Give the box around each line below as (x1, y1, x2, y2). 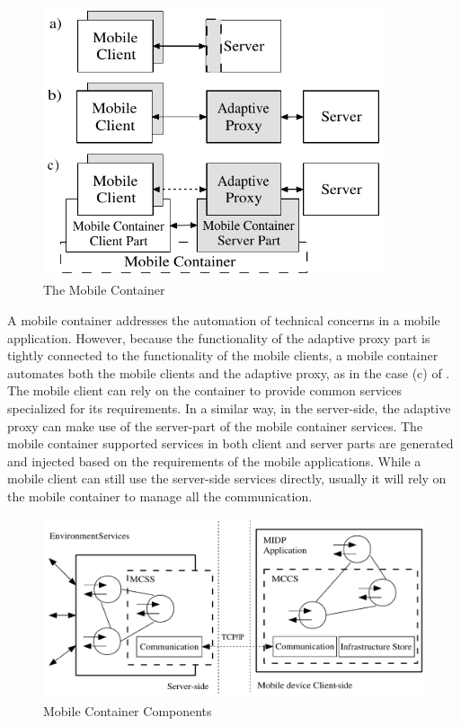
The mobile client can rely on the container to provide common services (7, 381, 402, 400)
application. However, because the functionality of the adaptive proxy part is (7, 328, 430, 347)
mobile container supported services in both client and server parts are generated (7, 434, 454, 453)
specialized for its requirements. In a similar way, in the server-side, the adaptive (7, 399, 451, 418)
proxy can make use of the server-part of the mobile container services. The (7, 416, 423, 435)
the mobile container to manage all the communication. (7, 487, 313, 505)
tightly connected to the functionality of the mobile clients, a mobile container (7, 346, 439, 365)
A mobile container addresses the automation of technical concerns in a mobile (7, 311, 440, 330)
